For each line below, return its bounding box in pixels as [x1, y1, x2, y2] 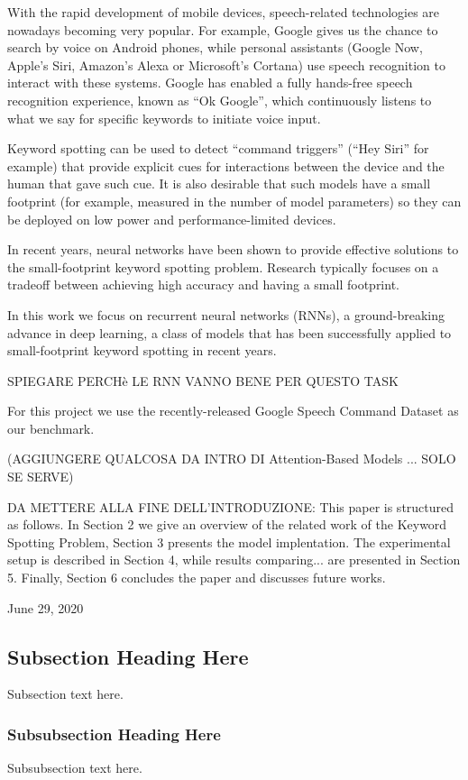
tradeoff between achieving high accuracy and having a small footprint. [7, 275, 399, 294]
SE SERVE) [7, 467, 74, 486]
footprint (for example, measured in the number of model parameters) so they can [7, 191, 462, 210]
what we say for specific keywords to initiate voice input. [7, 108, 321, 127]
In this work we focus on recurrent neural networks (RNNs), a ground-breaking [7, 305, 445, 324]
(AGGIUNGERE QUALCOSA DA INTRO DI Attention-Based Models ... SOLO [7, 449, 456, 468]
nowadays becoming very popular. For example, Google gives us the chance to [7, 20, 438, 39]
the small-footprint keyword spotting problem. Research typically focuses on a [7, 257, 439, 276]
